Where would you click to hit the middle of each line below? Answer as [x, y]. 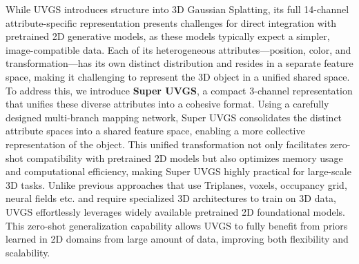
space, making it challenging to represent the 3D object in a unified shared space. [178, 76]
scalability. [28, 252]
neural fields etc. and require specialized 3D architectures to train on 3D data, [171, 198]
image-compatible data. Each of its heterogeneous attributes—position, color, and [178, 49]
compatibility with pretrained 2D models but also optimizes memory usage [185, 158]
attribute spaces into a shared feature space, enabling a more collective [155, 131]
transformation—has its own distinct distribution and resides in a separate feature [179, 63]
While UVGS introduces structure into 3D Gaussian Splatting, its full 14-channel [177, 9]
